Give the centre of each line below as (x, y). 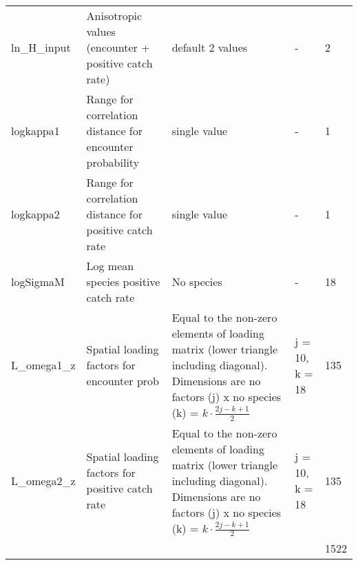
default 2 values (210, 47)
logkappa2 (35, 214)
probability (113, 162)
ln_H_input (41, 47)
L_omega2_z (43, 480)
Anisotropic (114, 16)
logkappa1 (35, 131)
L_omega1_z (43, 365)
